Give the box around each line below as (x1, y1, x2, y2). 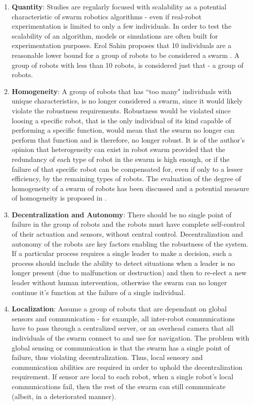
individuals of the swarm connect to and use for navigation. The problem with (11, 333, 250, 343)
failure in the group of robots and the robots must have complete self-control (11, 219, 245, 229)
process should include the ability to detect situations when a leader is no (11, 257, 235, 268)
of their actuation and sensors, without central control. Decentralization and (11, 229, 243, 239)
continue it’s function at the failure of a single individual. (11, 287, 186, 297)
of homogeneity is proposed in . (11, 193, 107, 203)
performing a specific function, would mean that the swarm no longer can (11, 125, 235, 135)
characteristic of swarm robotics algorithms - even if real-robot (11, 11, 202, 21)
